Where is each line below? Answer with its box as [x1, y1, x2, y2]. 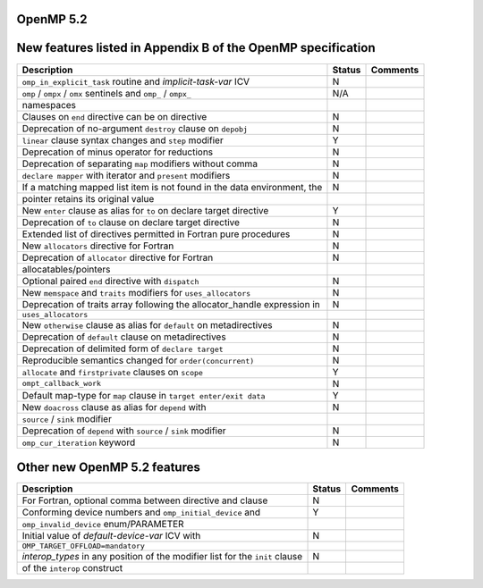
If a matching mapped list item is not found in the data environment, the [21, 181, 323, 193]
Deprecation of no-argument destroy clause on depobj [21, 122, 248, 134]
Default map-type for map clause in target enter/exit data [21, 389, 266, 401]
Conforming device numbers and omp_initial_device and [21, 506, 261, 518]
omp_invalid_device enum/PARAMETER [21, 518, 184, 531]
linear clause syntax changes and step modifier [21, 134, 224, 147]
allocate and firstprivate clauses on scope [21, 365, 203, 378]
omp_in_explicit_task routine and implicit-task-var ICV [21, 75, 250, 88]
